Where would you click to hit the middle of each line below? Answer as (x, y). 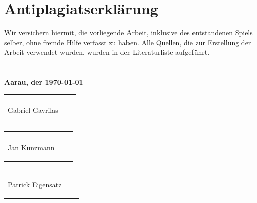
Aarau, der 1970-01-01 (44, 82)
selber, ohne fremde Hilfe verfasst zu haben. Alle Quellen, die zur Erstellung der (128, 42)
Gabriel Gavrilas (33, 110)
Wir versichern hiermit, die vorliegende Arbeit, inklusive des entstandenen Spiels (128, 32)
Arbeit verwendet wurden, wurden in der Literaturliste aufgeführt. (107, 52)
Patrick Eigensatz (35, 184)
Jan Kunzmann (31, 147)
